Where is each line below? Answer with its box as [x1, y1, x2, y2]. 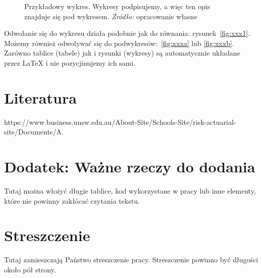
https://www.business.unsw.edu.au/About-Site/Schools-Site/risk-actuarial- [4, 116, 236, 127]
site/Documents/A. [4, 126, 64, 137]
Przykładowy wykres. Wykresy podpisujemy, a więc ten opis [24, 1, 211, 11]
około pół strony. [4, 264, 56, 274]
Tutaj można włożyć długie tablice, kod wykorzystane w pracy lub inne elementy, [4, 186, 256, 196]
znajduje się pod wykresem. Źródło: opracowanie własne [24, 11, 197, 21]
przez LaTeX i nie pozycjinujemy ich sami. [4, 57, 136, 68]
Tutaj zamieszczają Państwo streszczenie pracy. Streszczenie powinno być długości [4, 254, 258, 265]
